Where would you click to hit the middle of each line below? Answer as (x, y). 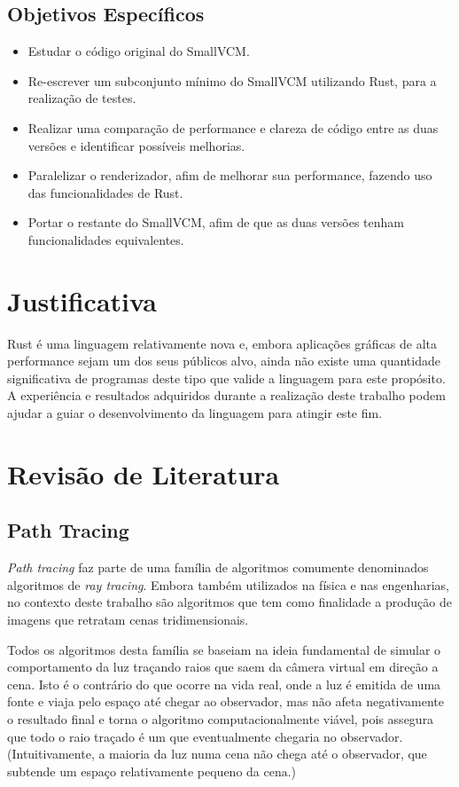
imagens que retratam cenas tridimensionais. (128, 619)
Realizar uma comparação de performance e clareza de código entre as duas (233, 127)
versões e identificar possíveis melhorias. (136, 145)
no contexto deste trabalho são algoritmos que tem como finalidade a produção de (229, 602)
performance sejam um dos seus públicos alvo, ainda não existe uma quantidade (224, 361)
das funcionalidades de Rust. (105, 192)
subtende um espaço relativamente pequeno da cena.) (152, 771)
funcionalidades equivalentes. (106, 239)
